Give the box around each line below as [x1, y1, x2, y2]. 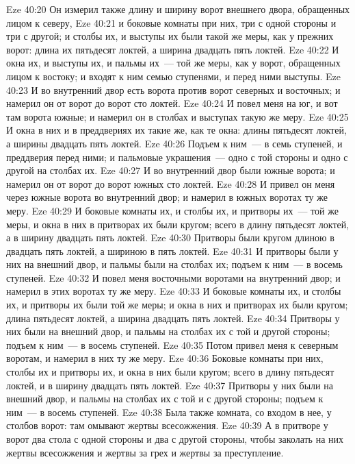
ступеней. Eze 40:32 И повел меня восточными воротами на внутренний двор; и [6, 270, 341, 284]
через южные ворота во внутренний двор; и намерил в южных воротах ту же [6, 190, 328, 204]
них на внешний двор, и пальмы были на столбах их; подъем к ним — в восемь [6, 257, 343, 271]
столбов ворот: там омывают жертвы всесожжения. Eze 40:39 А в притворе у [6, 418, 328, 432]
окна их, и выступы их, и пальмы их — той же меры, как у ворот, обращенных [6, 56, 341, 70]
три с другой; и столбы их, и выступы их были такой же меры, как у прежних [6, 29, 334, 43]
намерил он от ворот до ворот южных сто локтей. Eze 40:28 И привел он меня [6, 176, 335, 191]
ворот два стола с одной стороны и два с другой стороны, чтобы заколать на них [6, 432, 344, 445]
